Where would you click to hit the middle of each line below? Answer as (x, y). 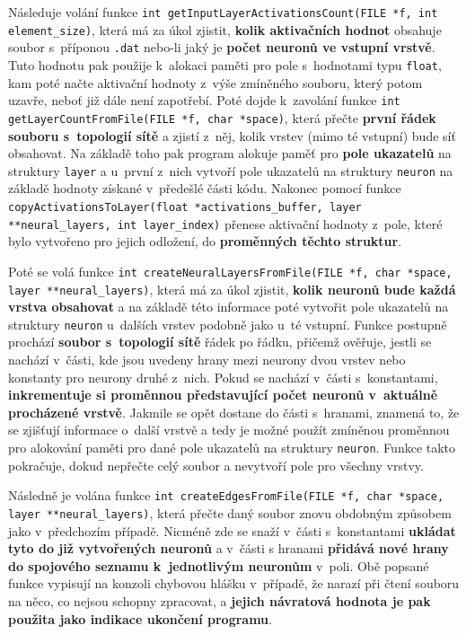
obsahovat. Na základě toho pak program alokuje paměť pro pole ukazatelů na (230, 153)
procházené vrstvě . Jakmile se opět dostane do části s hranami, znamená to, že (234, 412)
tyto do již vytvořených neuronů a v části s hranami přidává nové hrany (229, 548)
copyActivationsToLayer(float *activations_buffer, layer (185, 207)
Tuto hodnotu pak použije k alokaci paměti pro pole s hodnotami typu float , (225, 64)
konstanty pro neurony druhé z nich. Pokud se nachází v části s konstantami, (223, 377)
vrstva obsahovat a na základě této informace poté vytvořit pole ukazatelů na (229, 307)
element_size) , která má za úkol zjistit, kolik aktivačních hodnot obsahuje (225, 29)
